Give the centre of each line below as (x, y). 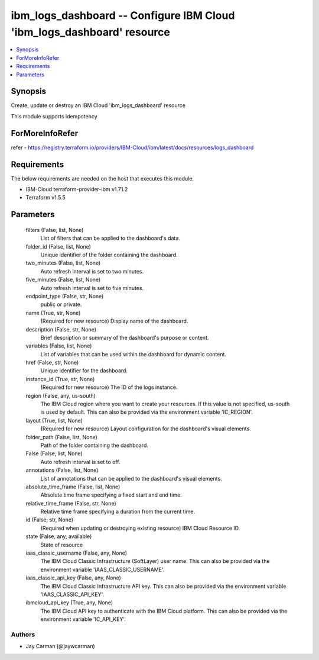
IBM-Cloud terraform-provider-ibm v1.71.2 (77, 189)
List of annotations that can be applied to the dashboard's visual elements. (131, 478)
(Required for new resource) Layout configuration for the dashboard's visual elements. (146, 429)
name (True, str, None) (53, 313)
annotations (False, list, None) (62, 470)
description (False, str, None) (61, 329)
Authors (23, 635)
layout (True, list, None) (54, 420)
